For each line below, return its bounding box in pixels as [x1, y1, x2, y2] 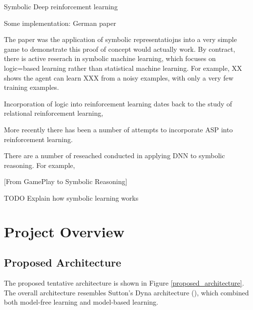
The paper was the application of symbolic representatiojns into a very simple [4, 34, 237, 44]
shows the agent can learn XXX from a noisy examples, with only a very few [4, 72, 233, 83]
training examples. [4, 82, 59, 92]
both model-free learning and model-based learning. [4, 297, 159, 307]
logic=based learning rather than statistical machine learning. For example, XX [4, 62, 242, 73]
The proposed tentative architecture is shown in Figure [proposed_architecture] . [4, 278, 244, 288]
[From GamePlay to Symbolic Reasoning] [4, 176, 127, 186]
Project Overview [4, 221, 125, 241]
